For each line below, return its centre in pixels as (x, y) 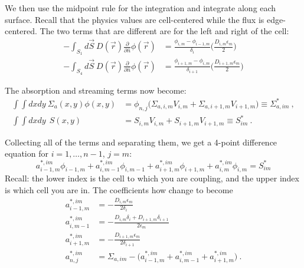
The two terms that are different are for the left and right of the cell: (164, 31)
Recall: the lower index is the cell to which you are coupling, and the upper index (152, 178)
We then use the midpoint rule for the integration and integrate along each (140, 8)
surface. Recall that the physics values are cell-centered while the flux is (135, 19)
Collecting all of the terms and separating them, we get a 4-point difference (141, 142)
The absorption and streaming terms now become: (96, 90)
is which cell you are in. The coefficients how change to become (119, 190)
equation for (27, 153)
